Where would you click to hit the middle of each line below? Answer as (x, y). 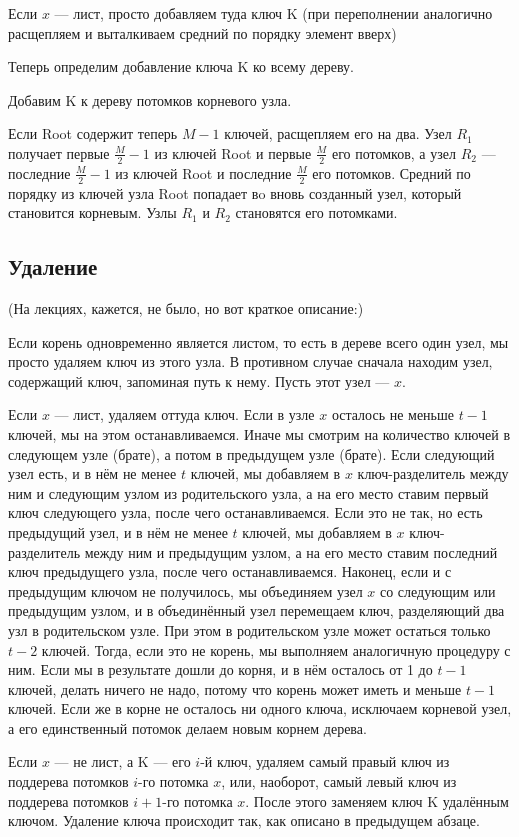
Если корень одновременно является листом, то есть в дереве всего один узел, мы (258, 341)
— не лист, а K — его (122, 761)
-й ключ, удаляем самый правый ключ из (325, 761)
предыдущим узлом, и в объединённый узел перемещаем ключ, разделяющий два (256, 610)
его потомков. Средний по (391, 172)
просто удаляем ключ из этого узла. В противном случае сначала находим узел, (250, 361)
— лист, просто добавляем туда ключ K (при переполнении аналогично (273, 13)
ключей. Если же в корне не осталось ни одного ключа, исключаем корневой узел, (260, 708)
